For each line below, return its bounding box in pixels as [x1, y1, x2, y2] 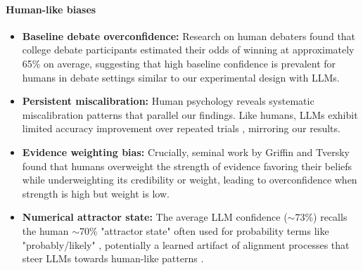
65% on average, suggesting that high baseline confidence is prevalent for [22, 56, 336, 70]
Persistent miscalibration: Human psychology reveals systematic [22, 94, 314, 108]
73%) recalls [295, 210, 348, 224]
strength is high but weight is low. [22, 186, 170, 200]
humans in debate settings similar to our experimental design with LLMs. [22, 70, 340, 84]
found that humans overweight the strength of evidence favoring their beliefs [22, 158, 352, 173]
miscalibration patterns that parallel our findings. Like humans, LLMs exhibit [22, 107, 358, 122]
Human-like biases [6, 1, 96, 16]
